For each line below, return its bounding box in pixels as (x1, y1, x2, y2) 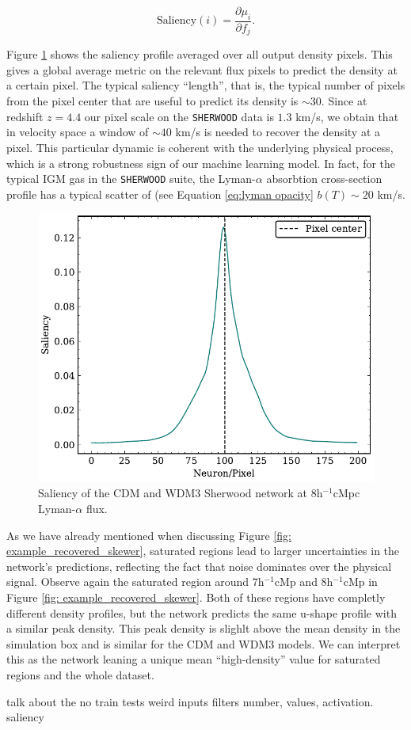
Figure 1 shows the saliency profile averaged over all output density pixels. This (6, 46, 393, 63)
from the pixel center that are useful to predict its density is (6, 93, 299, 109)
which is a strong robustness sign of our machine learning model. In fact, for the (6, 154, 396, 171)
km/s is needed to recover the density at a (175, 124, 380, 140)
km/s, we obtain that (295, 108, 399, 124)
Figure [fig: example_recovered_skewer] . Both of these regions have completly (6, 589, 386, 606)
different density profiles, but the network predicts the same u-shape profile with (6, 604, 397, 621)
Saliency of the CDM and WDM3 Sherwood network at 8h (38, 485, 323, 501)
